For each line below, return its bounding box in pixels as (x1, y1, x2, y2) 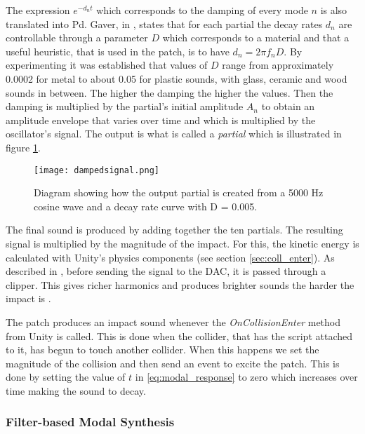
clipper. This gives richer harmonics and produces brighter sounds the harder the (6, 277, 354, 292)
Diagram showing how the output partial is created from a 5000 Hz (34, 185, 324, 200)
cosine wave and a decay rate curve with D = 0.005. (34, 198, 258, 213)
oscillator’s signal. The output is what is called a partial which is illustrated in (6, 126, 342, 141)
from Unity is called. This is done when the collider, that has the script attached (6, 328, 352, 343)
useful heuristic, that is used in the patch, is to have (6, 43, 230, 58)
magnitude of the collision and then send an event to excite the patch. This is (6, 355, 340, 370)
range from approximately (222, 57, 334, 72)
